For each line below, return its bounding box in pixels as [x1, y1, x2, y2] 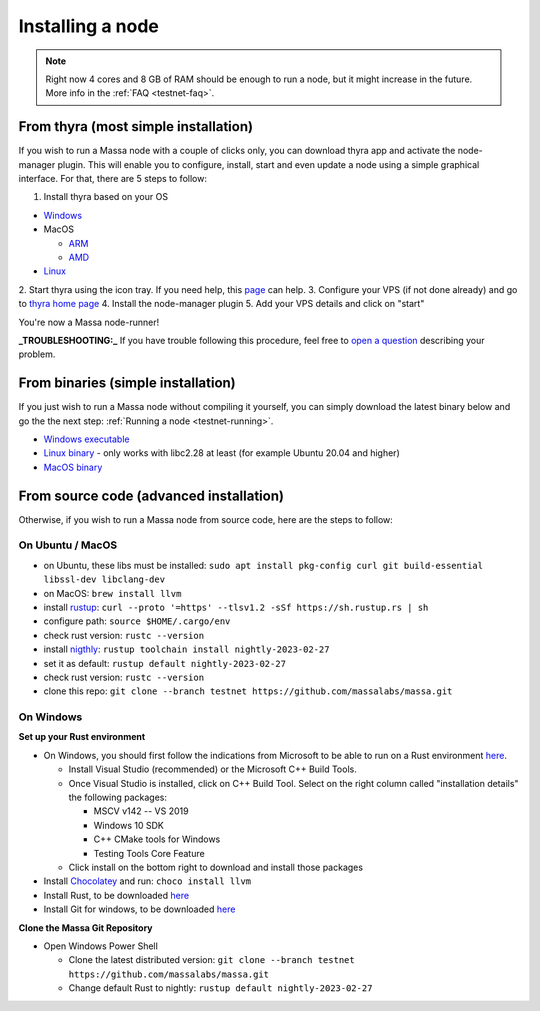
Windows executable [43, 433, 130, 445]
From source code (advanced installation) [18, 487, 285, 504]
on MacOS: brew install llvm [43, 587, 182, 599]
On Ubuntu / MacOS [18, 538, 118, 552]
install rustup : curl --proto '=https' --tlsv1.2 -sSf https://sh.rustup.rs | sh [43, 601, 429, 613]
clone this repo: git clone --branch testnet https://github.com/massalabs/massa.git [43, 685, 453, 697]
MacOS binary [43, 461, 103, 473]
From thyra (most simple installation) [18, 118, 254, 135]
